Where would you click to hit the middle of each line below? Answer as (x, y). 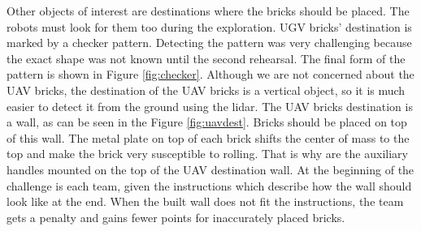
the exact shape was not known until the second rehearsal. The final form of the (206, 58)
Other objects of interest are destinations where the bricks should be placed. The (208, 11)
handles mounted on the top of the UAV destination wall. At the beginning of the (210, 169)
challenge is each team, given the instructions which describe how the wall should (209, 185)
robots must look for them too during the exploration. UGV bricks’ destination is (209, 26)
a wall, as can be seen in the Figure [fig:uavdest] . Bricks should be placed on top (207, 122)
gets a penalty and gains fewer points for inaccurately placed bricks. (176, 217)
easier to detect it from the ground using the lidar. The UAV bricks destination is (210, 106)
